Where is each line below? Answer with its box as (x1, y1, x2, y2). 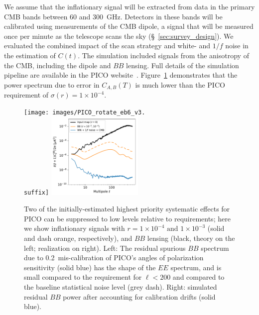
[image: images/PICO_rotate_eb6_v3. (24, 108, 145, 116)
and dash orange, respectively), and (24, 233, 132, 243)
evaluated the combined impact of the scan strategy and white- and (4, 40, 210, 51)
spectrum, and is (170, 262, 222, 272)
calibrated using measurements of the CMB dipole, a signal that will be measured (4, 21, 254, 31)
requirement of (4, 90, 49, 100)
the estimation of (4, 50, 56, 60)
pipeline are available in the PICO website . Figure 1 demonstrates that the (4, 70, 238, 80)
